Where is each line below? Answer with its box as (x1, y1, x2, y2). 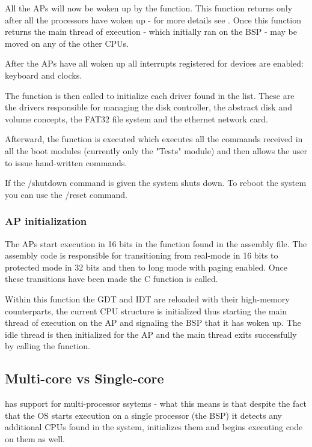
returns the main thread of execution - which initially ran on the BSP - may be (5, 25, 297, 38)
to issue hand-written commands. (5, 156, 127, 169)
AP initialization (5, 214, 87, 229)
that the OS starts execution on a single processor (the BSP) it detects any (5, 409, 282, 421)
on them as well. (5, 432, 66, 445)
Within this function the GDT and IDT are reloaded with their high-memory (5, 292, 290, 305)
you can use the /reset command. (5, 188, 127, 200)
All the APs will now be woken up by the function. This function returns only (5, 2, 293, 14)
